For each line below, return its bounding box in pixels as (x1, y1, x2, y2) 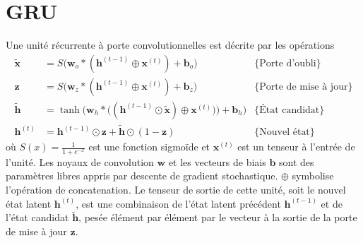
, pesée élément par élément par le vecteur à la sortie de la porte (78, 210, 357, 225)
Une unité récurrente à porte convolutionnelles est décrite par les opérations (6, 37, 335, 52)
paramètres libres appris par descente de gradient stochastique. (6, 168, 278, 183)
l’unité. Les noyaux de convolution (6, 154, 154, 169)
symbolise (292, 168, 334, 183)
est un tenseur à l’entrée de (237, 139, 355, 154)
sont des (279, 154, 314, 169)
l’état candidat (6, 210, 69, 225)
